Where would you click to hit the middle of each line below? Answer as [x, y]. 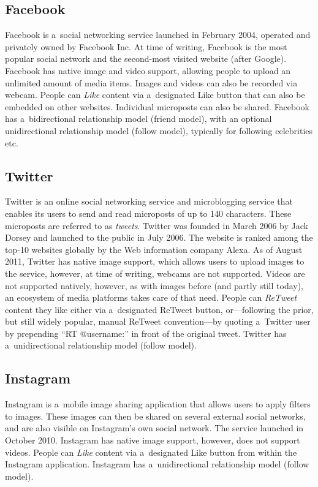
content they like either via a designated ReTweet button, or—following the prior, [159, 309]
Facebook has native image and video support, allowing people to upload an [148, 70]
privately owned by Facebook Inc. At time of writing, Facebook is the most [146, 46]
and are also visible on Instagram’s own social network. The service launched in [154, 428]
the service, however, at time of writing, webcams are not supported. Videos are [155, 273]
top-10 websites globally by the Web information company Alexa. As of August [154, 249]
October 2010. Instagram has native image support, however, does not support [153, 440]
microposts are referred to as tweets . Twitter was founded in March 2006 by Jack [157, 225]
